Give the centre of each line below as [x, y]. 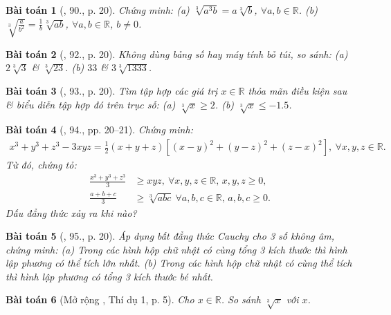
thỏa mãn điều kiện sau [298, 91]
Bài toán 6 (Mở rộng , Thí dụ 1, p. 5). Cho [100, 299]
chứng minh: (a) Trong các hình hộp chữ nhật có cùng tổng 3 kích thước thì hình [176, 249]
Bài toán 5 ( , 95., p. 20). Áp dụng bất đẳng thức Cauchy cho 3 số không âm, [170, 236]
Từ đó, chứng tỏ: [41, 165]
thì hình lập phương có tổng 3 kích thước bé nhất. [109, 276]
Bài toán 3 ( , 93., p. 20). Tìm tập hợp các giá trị [112, 91]
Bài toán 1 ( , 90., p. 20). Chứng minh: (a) [98, 10]
